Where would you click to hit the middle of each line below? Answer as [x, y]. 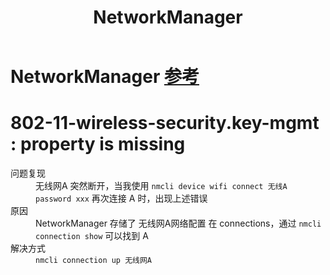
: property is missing [98, 144]
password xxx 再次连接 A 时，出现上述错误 [121, 198]
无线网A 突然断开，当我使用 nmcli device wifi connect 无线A [161, 186]
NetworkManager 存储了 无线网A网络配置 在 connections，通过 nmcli [178, 223]
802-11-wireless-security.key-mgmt [165, 123]
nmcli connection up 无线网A [94, 261]
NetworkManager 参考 [105, 77]
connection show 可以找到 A [92, 236]
